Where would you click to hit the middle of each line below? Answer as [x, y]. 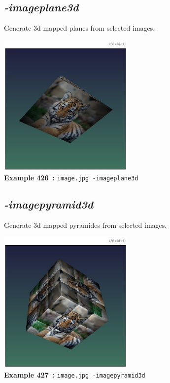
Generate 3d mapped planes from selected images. [80, 28]
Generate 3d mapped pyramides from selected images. [85, 225]
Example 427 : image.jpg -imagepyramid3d [75, 374]
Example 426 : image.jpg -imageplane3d [71, 177]
